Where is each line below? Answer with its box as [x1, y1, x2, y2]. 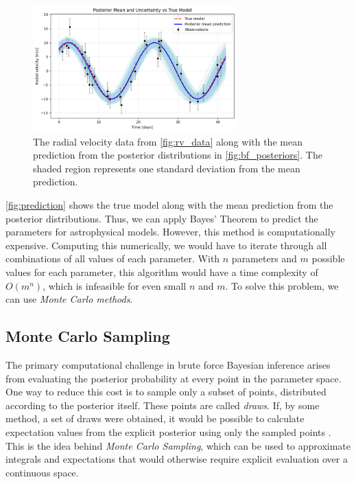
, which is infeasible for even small [43, 278, 187, 292]
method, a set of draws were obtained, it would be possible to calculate [5, 411, 305, 426]
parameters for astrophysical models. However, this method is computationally [5, 224, 335, 239]
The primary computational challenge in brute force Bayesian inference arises [5, 358, 331, 371]
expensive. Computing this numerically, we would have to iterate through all [5, 238, 327, 252]
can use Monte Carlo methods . [5, 292, 133, 306]
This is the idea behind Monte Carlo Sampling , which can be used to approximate [5, 438, 351, 452]
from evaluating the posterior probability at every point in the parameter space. [5, 371, 342, 385]
